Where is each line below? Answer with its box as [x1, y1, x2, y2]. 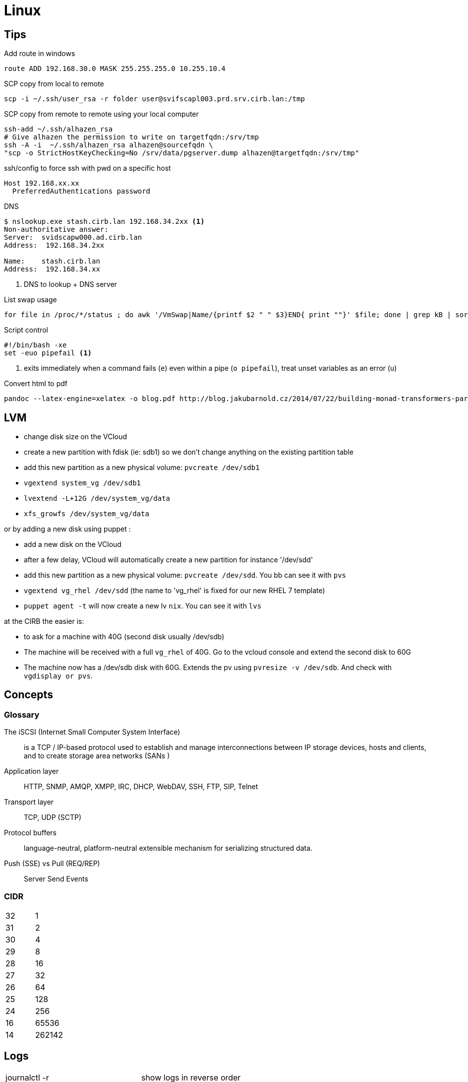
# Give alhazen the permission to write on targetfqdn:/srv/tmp [4, 133, 259, 141]
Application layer [4, 767, 59, 776]
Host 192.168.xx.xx [4, 179, 79, 188]
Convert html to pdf [4, 379, 68, 388]
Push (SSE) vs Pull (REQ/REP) [4, 859, 100, 868]
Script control [4, 326, 48, 335]
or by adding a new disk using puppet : [4, 525, 131, 534]
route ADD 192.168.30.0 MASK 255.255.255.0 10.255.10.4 [4, 65, 226, 73]
